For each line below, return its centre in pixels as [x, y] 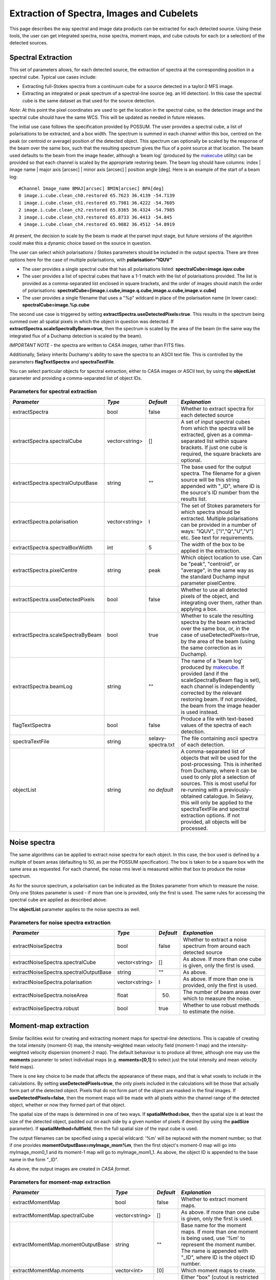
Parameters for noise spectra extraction [60, 923]
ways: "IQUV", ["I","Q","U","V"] [217, 531]
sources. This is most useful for [218, 783]
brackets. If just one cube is [214, 447]
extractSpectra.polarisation [45, 521]
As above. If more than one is [218, 979]
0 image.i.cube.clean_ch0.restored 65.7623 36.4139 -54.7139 [97, 196]
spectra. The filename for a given [221, 473]
